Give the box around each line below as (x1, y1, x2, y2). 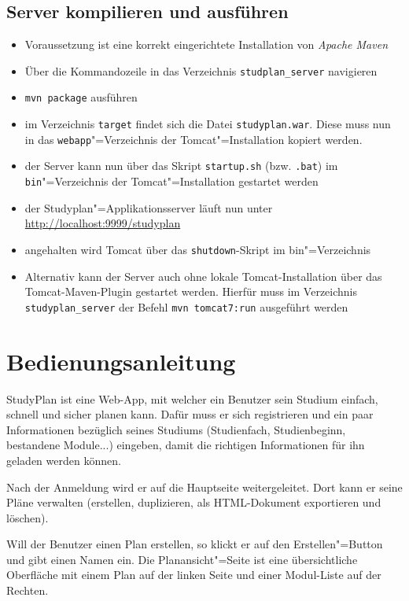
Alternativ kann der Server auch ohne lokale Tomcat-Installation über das (24, 267, 382, 284)
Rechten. (6, 582, 49, 599)
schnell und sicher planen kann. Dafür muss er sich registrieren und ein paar (6, 406, 374, 422)
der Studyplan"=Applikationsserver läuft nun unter (24, 199, 273, 216)
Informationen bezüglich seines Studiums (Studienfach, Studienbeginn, (6, 421, 346, 437)
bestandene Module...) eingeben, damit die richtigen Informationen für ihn (6, 437, 365, 453)
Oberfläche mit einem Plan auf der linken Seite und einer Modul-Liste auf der (6, 566, 381, 583)
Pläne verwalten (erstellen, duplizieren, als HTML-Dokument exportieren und (6, 494, 381, 511)
